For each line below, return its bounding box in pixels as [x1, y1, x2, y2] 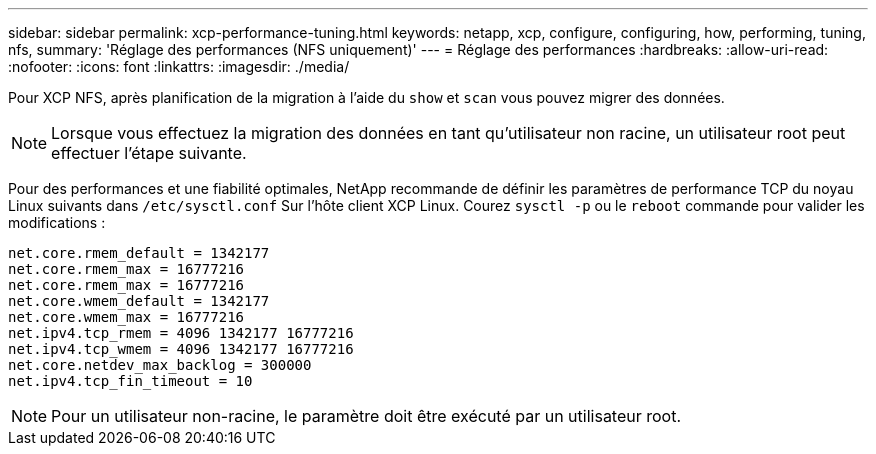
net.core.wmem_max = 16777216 [8, 309, 245, 325]
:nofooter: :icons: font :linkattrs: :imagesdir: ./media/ [8, 58, 350, 75]
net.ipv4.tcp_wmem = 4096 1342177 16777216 [8, 341, 354, 357]
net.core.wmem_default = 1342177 [8, 293, 270, 309]
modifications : [8, 214, 106, 231]
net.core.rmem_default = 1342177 [8, 245, 270, 261]
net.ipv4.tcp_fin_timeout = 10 [8, 373, 253, 389]
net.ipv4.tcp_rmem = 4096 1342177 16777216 [8, 325, 354, 341]
